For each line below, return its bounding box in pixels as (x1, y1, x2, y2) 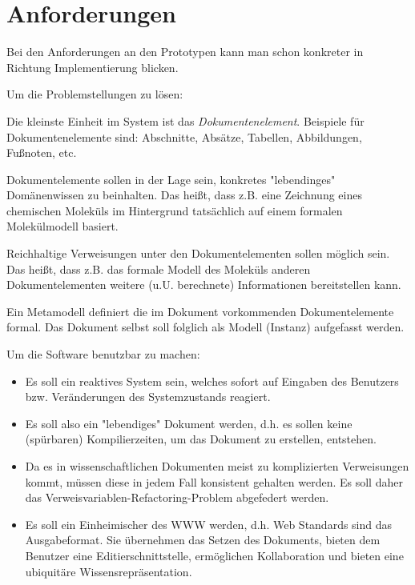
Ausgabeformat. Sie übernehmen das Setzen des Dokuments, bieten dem (25, 531, 381, 548)
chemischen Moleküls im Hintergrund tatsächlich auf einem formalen (6, 202, 343, 218)
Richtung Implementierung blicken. (6, 58, 179, 75)
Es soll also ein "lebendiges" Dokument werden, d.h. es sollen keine (25, 415, 353, 431)
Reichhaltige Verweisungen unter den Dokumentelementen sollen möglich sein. (6, 245, 390, 262)
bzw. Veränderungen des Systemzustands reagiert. (25, 388, 271, 405)
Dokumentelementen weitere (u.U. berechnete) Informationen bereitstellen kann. (6, 276, 401, 293)
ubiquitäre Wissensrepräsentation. (25, 563, 192, 579)
